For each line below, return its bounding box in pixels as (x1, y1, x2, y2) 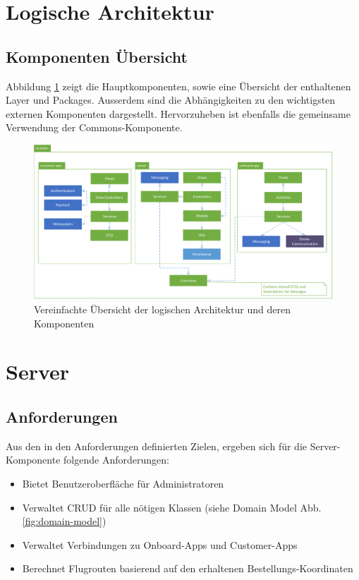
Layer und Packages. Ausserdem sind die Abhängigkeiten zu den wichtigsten (6, 92, 336, 107)
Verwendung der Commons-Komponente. (6, 120, 183, 135)
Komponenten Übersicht (6, 45, 188, 67)
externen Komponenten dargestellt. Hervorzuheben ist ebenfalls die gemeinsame (6, 106, 351, 121)
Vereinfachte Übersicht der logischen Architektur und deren (34, 302, 291, 316)
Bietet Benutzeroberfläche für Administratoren (22, 476, 224, 490)
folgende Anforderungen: (63, 452, 169, 467)
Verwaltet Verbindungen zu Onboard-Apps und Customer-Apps (22, 537, 298, 552)
